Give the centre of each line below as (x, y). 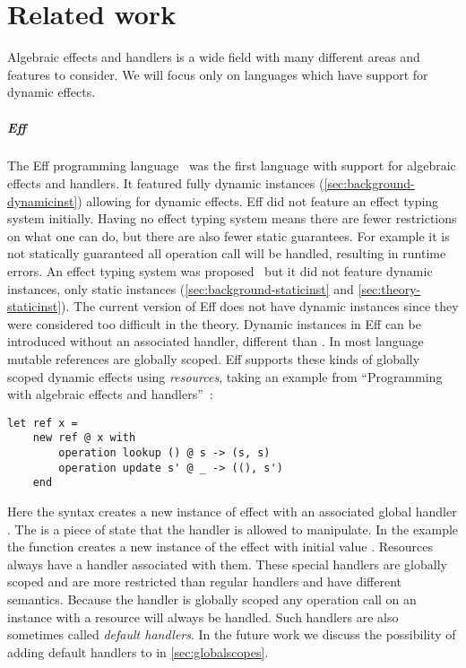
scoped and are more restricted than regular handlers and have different (204, 581)
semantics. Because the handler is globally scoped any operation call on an (212, 599)
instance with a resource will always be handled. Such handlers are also (203, 616)
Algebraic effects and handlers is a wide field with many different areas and (214, 57)
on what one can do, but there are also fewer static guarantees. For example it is (229, 235)
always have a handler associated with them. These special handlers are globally (227, 564)
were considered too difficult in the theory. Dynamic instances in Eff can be (214, 323)
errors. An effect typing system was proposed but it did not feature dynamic (220, 271)
